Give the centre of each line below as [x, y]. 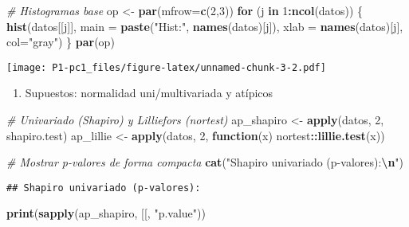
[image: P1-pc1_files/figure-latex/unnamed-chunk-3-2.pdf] [166, 67]
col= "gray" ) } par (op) [61, 42]
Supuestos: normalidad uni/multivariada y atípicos [149, 93]
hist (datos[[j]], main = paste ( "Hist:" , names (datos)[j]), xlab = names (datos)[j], [205, 26]
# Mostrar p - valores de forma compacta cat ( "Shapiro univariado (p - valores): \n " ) [205, 162]
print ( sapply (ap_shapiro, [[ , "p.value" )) [106, 213]
